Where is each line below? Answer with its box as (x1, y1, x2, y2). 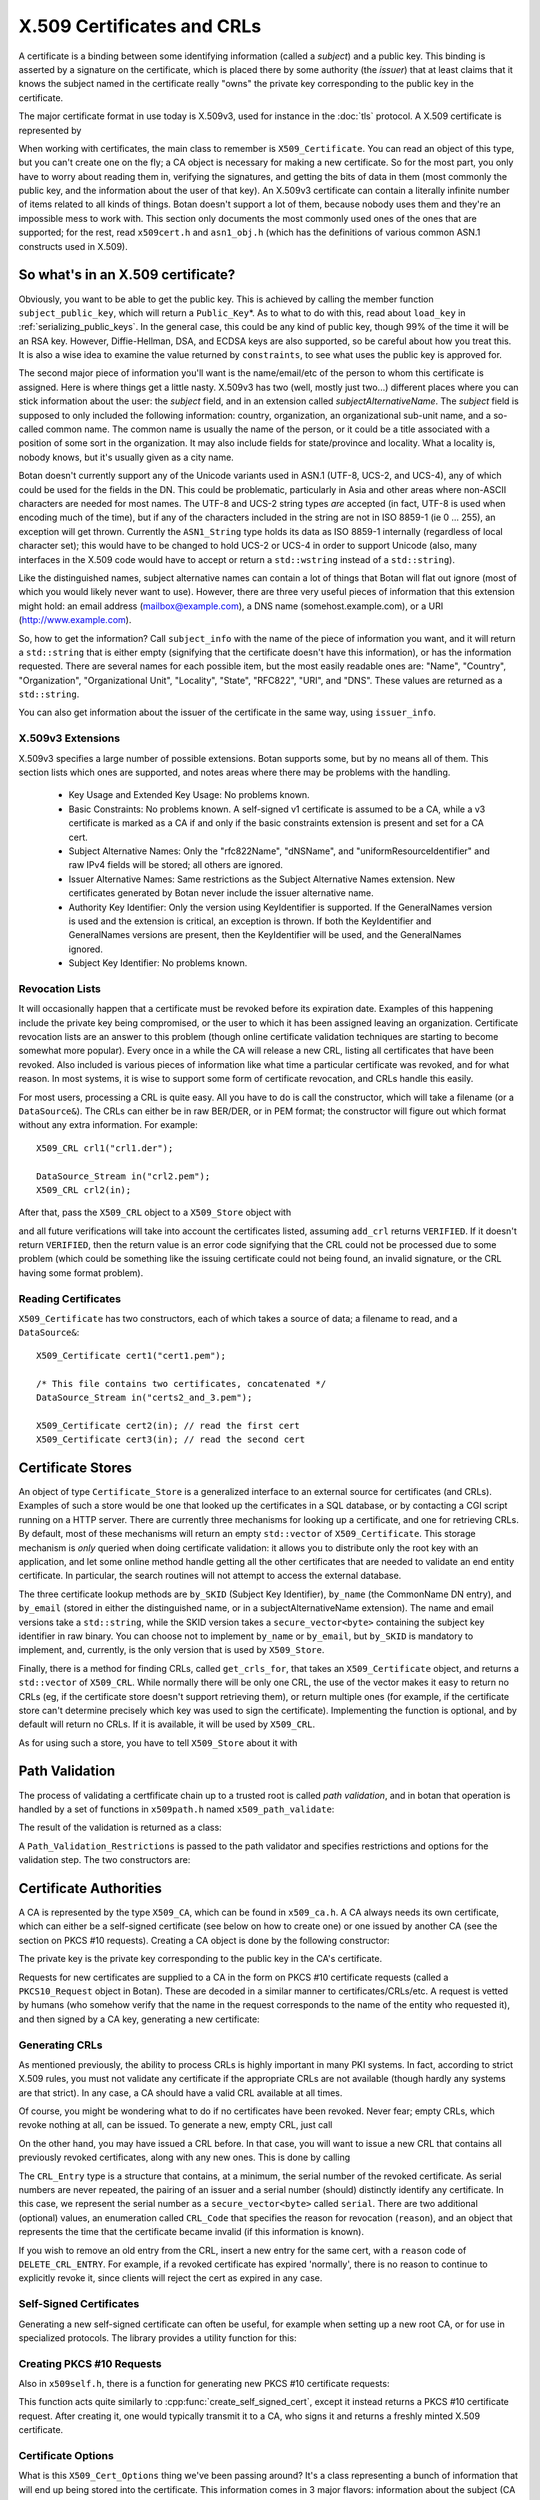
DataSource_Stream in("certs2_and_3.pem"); (36, 1391, 253, 1403)
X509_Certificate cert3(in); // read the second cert (36, 1434, 305, 1445)
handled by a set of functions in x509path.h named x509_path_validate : (18, 1803, 335, 1815)
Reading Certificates (18, 1291, 122, 1305)
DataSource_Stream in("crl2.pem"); (36, 1170, 211, 1182)
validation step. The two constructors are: (18, 1854, 191, 1866)
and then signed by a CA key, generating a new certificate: (18, 2013, 260, 2025)
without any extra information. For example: (18, 1119, 199, 1131)
